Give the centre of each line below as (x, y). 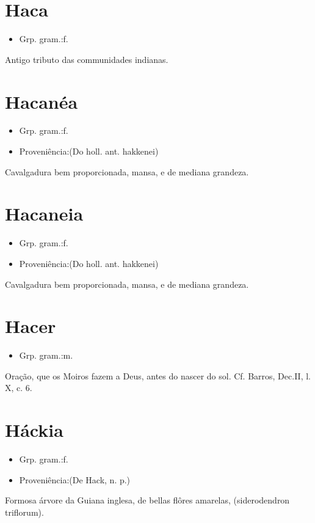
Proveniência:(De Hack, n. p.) (75, 479)
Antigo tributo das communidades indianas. (87, 59)
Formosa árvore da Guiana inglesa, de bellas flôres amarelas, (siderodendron (147, 500)
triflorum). (24, 512)
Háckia (34, 430)
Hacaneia (44, 214)
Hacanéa (42, 101)
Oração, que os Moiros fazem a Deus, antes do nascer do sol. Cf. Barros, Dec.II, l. (158, 375)
